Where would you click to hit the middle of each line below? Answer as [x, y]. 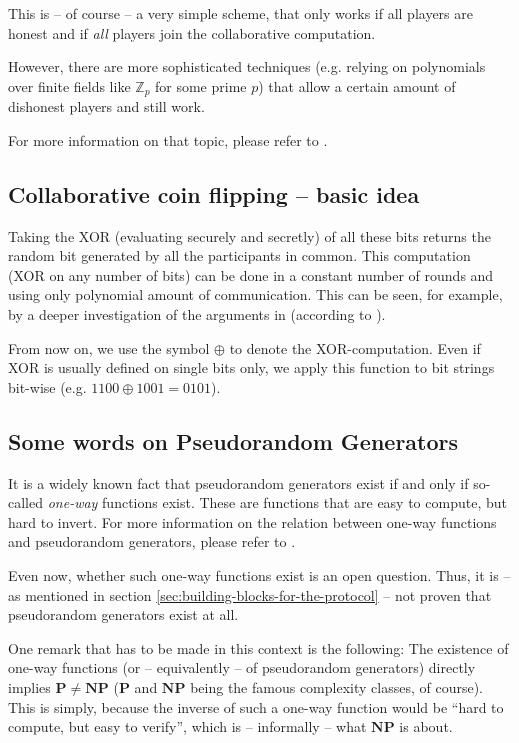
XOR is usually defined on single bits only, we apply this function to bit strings [251, 367]
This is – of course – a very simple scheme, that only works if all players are [240, 13]
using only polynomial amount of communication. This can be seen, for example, [255, 294]
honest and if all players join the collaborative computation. [192, 32]
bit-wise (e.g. [47, 386]
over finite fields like [69, 85]
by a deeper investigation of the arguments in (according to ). [197, 314]
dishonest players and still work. [106, 106]
